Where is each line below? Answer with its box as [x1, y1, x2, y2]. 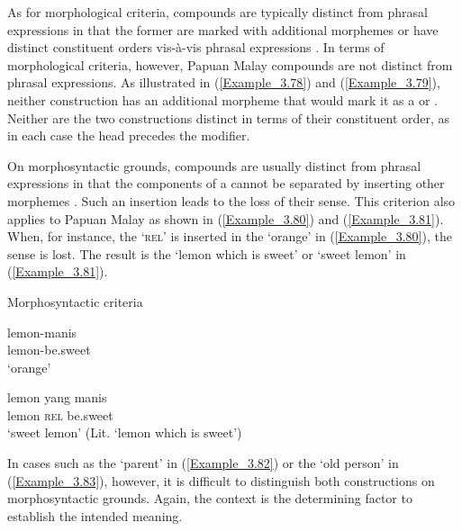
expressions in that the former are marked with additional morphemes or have [7, 20, 439, 39]
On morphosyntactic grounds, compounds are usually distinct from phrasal [7, 156, 421, 175]
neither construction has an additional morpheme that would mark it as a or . [7, 90, 439, 109]
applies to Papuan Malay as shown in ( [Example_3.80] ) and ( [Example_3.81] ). [7, 209, 444, 228]
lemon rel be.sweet [7, 405, 113, 424]
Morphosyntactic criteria [7, 292, 143, 310]
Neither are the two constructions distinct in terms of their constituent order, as [7, 108, 450, 127]
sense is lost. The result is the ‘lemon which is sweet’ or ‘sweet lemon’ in [7, 244, 406, 263]
